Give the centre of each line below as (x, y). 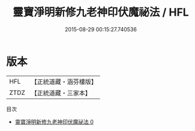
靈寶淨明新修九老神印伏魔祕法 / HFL (101, 12)
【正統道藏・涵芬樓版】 (64, 82)
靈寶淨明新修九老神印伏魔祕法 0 (54, 121)
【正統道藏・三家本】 (61, 93)
